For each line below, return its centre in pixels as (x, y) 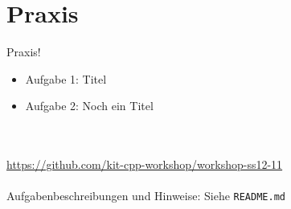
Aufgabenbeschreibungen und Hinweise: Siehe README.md (146, 196)
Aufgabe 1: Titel (66, 78)
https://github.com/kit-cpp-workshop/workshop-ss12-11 (145, 164)
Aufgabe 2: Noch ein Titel (89, 106)
